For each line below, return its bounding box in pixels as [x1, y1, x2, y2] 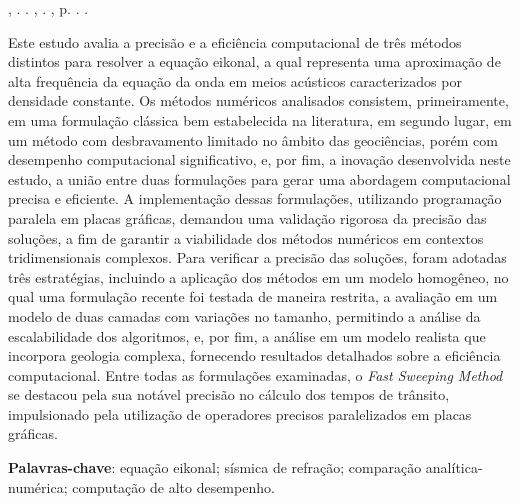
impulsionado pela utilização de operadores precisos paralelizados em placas [8, 403, 472, 424]
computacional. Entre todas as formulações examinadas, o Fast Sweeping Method [8, 364, 503, 385]
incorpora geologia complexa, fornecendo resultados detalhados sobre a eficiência [8, 345, 501, 366]
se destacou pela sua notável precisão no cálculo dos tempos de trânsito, [8, 384, 450, 405]
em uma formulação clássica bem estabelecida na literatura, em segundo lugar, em [8, 109, 512, 130]
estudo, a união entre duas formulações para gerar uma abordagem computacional [8, 168, 511, 189]
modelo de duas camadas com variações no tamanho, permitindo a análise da [8, 305, 481, 326]
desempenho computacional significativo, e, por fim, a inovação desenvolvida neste [8, 149, 511, 170]
